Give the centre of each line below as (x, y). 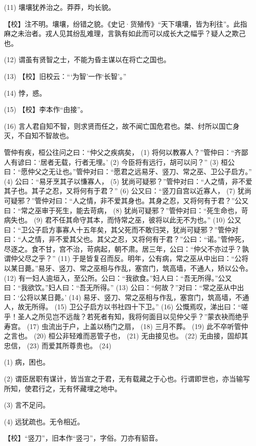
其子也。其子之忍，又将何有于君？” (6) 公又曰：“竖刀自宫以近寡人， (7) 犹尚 (128, 191)
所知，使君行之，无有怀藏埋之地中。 (63, 388)
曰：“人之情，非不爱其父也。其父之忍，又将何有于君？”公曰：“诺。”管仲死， (126, 239)
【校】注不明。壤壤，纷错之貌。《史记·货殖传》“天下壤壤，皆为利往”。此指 (126, 23)
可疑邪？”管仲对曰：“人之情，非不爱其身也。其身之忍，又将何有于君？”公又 (126, 200)
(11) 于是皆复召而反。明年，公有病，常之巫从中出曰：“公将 (153, 258)
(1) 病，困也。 (27, 362)
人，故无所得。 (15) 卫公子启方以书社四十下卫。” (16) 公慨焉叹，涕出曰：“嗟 (126, 307)
